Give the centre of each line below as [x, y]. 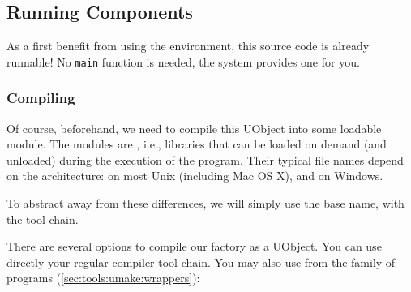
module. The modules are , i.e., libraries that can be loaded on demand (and [197, 144]
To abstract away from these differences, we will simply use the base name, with [205, 203]
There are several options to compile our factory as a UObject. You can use [194, 246]
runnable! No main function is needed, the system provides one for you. [183, 61]
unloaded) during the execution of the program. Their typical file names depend [205, 159]
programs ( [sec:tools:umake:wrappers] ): [103, 278]
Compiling [41, 98]
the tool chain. [43, 219]
